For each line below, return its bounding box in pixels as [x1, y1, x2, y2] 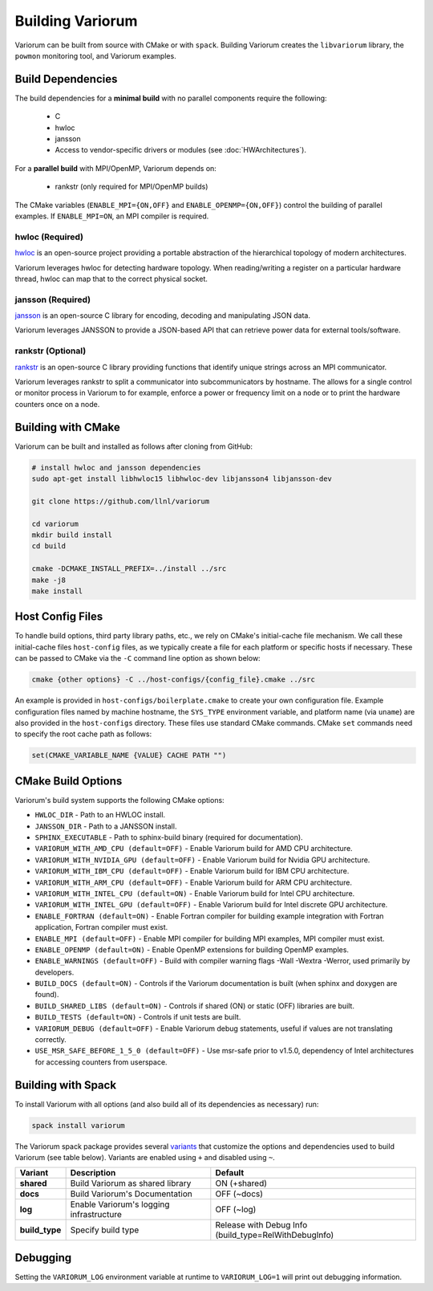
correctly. [34, 1035, 67, 1045]
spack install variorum [31, 1121, 126, 1130]
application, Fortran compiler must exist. [34, 922, 168, 932]
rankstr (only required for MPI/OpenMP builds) [55, 181, 208, 192]
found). [34, 990, 59, 1000]
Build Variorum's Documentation [70, 1188, 192, 1199]
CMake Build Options [14, 774, 123, 788]
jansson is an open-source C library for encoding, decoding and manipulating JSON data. [14, 311, 310, 320]
